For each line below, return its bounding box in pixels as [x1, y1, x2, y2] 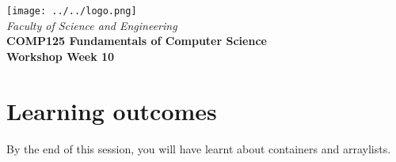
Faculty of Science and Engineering [6, 17, 177, 33]
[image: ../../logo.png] [6, 6, 137, 17]
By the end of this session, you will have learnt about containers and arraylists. [6, 140, 391, 156]
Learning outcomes [6, 94, 217, 126]
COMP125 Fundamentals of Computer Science [6, 32, 267, 49]
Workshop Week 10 [6, 47, 115, 64]
